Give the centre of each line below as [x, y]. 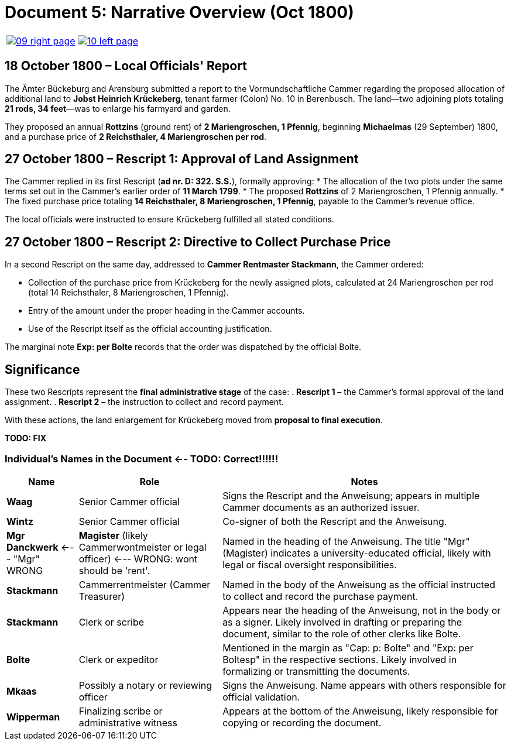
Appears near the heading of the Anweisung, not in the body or [362, 610]
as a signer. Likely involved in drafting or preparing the [342, 622]
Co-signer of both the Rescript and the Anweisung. [335, 521]
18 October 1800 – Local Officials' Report [126, 66]
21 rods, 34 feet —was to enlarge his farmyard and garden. [118, 108]
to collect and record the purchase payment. [320, 596]
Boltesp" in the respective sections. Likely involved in [340, 659]
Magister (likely [113, 535]
